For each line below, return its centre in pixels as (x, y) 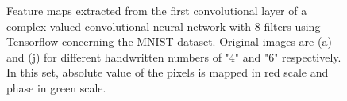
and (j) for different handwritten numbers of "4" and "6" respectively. (174, 56)
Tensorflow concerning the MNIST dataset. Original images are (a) (169, 41)
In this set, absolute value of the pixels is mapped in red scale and (168, 72)
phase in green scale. (56, 87)
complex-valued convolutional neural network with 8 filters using (164, 26)
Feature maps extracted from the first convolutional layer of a (157, 10)
